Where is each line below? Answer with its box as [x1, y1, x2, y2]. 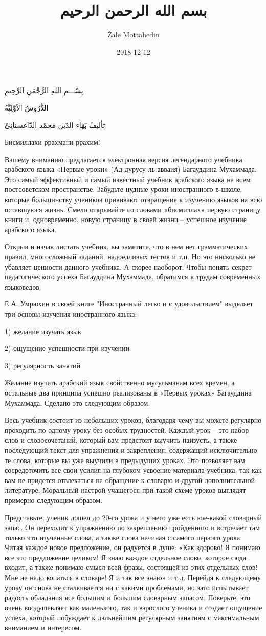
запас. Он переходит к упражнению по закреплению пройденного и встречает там [5, 522, 260, 533]
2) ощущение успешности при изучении [5, 343, 129, 354]
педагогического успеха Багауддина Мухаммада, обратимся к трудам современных [5, 271, 261, 282]
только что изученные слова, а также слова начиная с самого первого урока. [5, 532, 242, 542]
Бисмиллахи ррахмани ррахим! [5, 137, 100, 147]
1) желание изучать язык [5, 325, 81, 336]
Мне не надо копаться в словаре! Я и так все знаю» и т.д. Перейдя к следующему [5, 572, 261, 583]
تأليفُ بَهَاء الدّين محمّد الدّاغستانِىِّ [5, 119, 105, 130]
